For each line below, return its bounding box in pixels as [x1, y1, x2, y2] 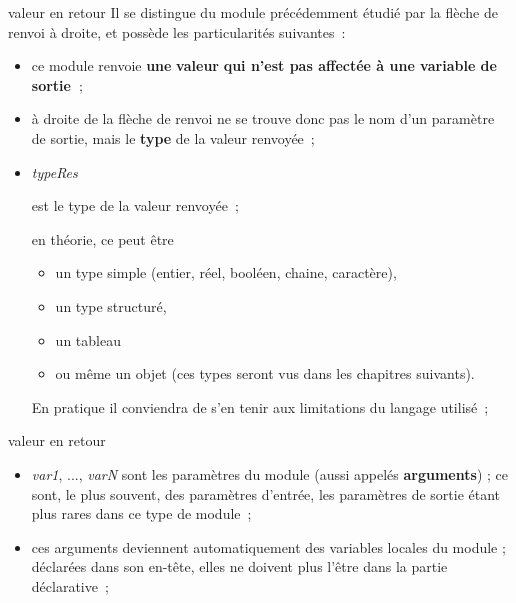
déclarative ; [31, 575, 109, 596]
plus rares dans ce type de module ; [31, 503, 252, 524]
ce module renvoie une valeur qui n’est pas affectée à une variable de [31, 55, 497, 76]
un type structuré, [55, 295, 167, 316]
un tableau [55, 329, 121, 350]
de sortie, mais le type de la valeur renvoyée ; [31, 127, 315, 148]
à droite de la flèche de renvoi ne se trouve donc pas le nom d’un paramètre [31, 108, 495, 129]
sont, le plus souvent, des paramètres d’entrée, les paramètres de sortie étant [31, 483, 501, 504]
